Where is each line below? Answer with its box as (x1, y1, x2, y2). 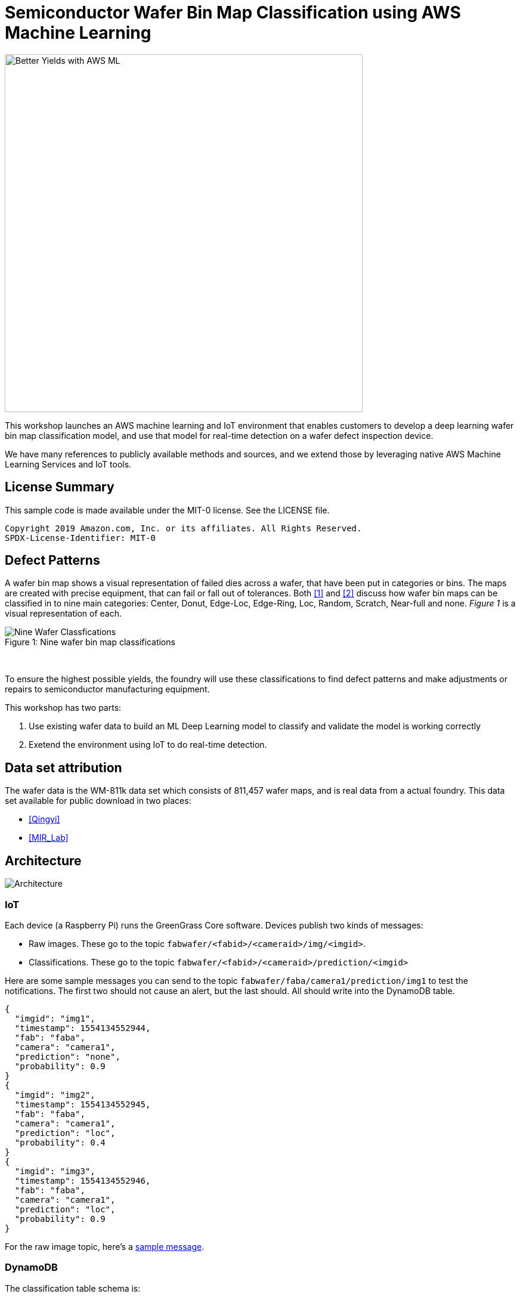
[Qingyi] (29, 814, 60, 825)
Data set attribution (5, 760, 122, 775)
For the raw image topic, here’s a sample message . (5, 1241, 205, 1252)
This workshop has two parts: (5, 702, 122, 713)
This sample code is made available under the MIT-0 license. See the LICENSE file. (5, 504, 330, 515)
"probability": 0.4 (14, 1137, 106, 1147)
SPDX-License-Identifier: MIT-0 (5, 533, 156, 543)
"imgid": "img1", (14, 1013, 95, 1023)
